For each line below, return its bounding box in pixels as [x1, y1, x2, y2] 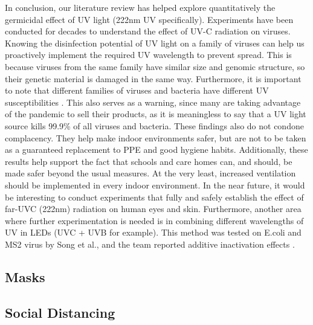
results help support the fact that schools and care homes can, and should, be [5, 155, 292, 167]
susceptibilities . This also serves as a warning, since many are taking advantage [5, 95, 301, 108]
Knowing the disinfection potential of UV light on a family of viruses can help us [5, 36, 305, 49]
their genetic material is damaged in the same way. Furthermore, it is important [5, 72, 302, 85]
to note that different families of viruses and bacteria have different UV [5, 84, 269, 97]
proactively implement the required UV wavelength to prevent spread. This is [5, 48, 292, 61]
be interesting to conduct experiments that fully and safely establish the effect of [5, 190, 304, 203]
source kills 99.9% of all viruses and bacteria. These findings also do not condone [5, 119, 304, 132]
